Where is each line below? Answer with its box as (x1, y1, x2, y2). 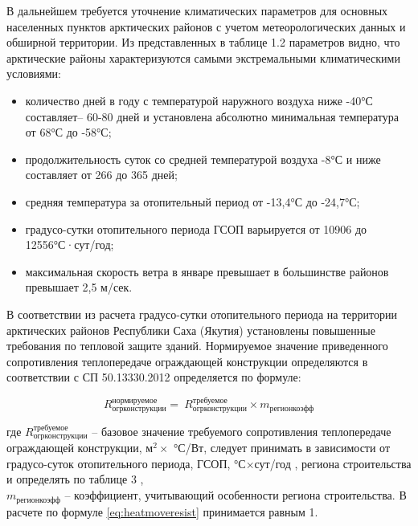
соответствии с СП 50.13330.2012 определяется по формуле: (6, 369, 301, 385)
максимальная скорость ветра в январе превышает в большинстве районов (25, 263, 389, 279)
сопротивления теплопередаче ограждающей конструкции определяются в (6, 353, 368, 369)
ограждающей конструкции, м (6, 439, 154, 456)
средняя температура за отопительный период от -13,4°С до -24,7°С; (25, 193, 360, 210)
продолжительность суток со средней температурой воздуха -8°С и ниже (25, 150, 381, 167)
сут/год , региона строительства (254, 455, 412, 471)
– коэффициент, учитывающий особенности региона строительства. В (64, 487, 407, 504)
